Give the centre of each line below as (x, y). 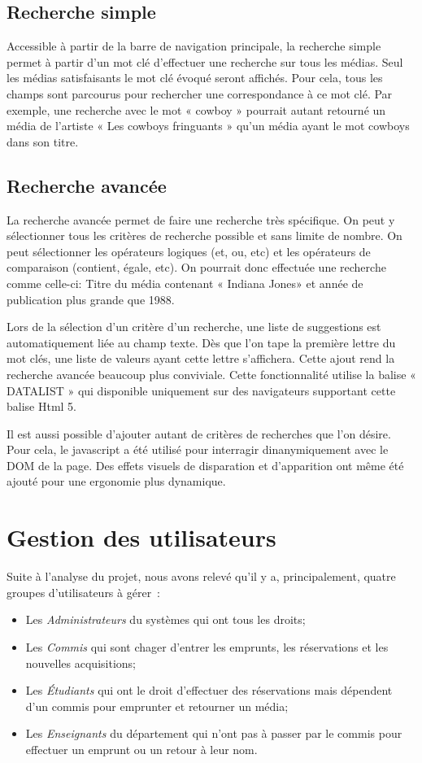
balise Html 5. (42, 406)
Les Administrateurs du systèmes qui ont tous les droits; (165, 619)
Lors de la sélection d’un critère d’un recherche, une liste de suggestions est (194, 327)
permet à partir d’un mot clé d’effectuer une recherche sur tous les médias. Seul (205, 61)
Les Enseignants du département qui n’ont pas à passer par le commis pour (214, 733)
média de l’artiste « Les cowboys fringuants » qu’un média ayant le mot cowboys (208, 126)
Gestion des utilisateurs (141, 537)
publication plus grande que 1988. (91, 299)
